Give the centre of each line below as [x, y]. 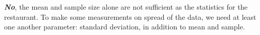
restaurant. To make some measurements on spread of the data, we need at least [130, 16]
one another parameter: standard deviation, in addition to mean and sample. [125, 27]
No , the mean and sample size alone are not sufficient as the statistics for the [126, 7]
